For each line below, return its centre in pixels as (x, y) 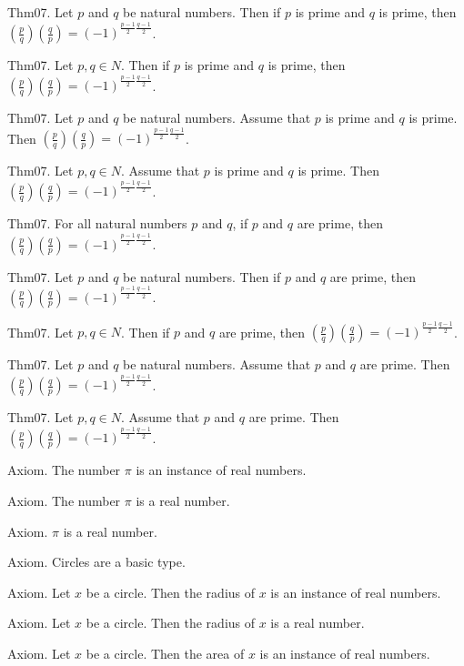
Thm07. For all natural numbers (97, 223)
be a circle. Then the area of (165, 653)
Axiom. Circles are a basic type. (96, 562)
